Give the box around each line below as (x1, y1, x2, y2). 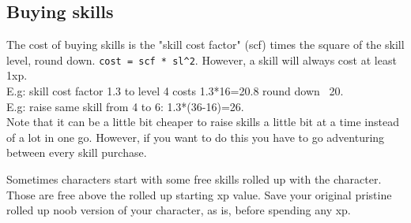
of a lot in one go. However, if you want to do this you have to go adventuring (6, 128, 385, 145)
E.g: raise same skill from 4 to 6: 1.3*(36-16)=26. (6, 98, 244, 114)
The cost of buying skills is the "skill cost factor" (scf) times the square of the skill (6, 36, 405, 53)
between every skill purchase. (6, 144, 147, 161)
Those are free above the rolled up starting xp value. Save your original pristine (6, 186, 392, 203)
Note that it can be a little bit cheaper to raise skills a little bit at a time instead (6, 113, 399, 130)
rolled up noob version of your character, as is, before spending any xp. (6, 202, 351, 218)
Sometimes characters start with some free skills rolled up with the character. (6, 171, 382, 188)
